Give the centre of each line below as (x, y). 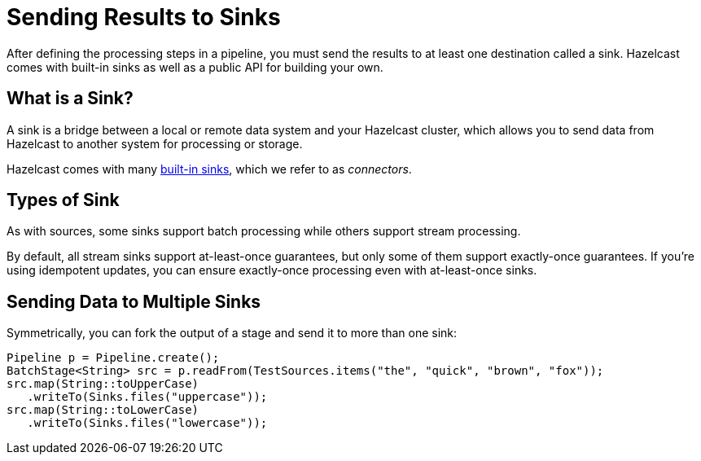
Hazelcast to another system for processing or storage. (155, 143)
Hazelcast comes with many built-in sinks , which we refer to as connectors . (209, 169)
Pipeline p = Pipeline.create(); (113, 358)
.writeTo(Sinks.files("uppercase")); (147, 397)
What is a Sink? (70, 99)
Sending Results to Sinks (144, 17)
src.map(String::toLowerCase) (103, 410)
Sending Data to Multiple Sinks (134, 301)
